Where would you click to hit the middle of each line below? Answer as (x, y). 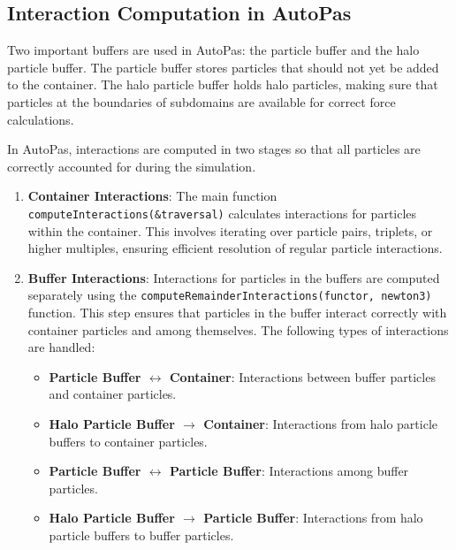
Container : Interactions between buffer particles (302, 376)
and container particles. (113, 394)
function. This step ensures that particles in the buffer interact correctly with (237, 313)
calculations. (41, 119)
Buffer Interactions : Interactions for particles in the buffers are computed (234, 277)
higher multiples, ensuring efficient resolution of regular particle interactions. (235, 248)
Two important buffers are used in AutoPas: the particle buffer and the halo (213, 50)
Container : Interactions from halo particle (321, 424)
